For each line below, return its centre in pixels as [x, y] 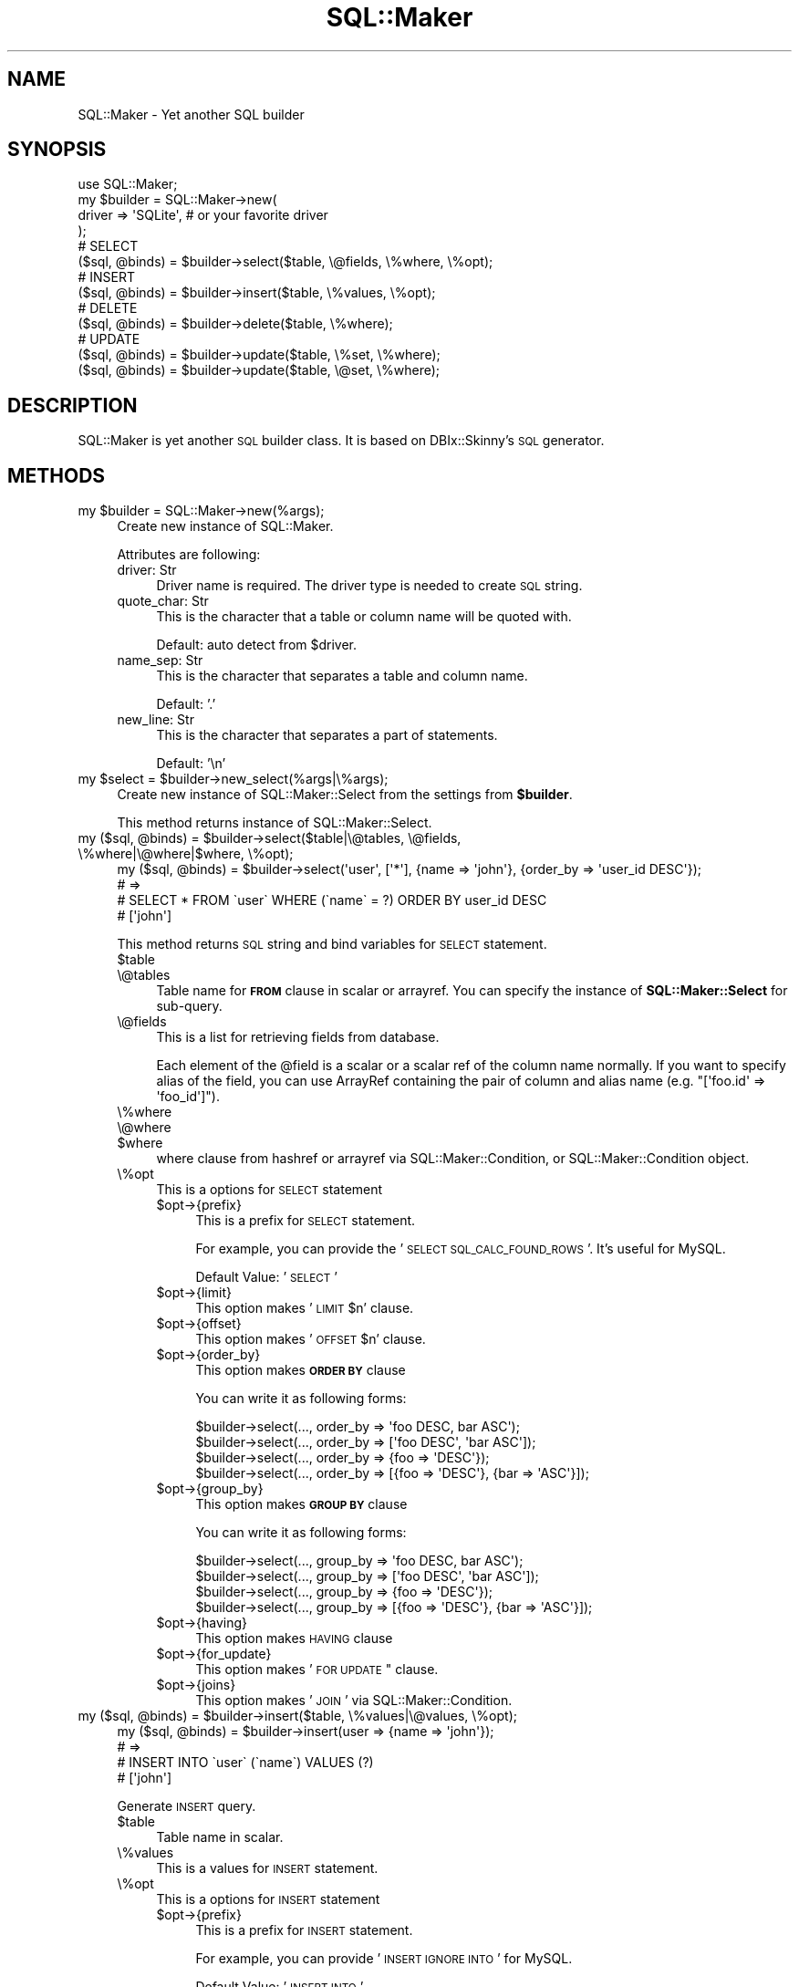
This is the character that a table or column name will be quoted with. [364, 617]
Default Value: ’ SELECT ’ [266, 1277]
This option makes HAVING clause [294, 1638]
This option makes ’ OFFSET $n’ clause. [311, 1339]
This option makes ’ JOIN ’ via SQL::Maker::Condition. [354, 1701]
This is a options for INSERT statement [268, 1899]
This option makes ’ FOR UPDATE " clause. [317, 1670]
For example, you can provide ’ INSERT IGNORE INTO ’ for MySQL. [384, 1959]
